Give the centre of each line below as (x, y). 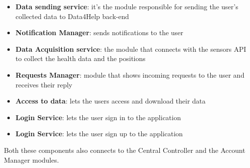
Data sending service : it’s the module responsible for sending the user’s (127, 6)
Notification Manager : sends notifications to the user (99, 32)
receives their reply (44, 84)
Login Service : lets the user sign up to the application (99, 134)
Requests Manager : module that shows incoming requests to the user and (130, 74)
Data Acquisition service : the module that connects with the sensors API (131, 49)
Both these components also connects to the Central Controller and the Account (125, 150)
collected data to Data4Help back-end (72, 16)
